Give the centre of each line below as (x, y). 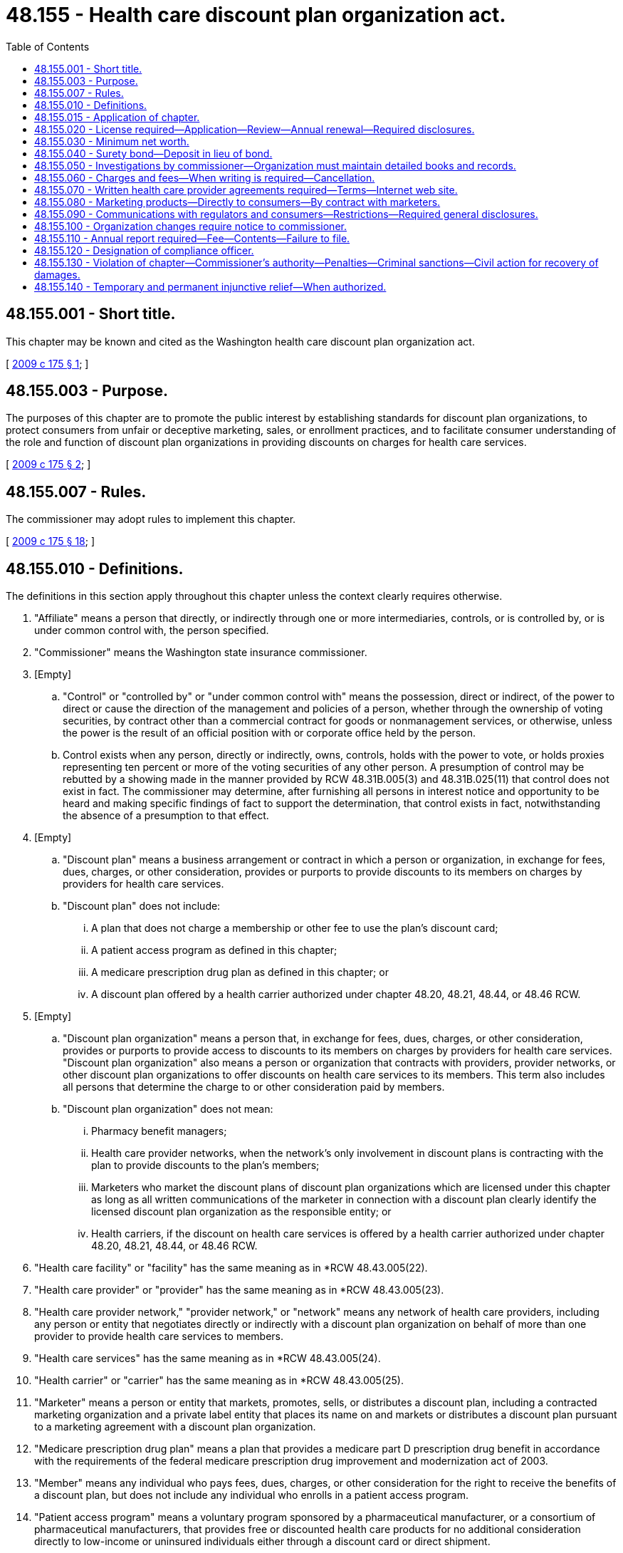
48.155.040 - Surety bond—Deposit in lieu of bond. (153, 153)
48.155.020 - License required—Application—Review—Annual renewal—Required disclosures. (255, 129)
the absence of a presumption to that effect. (166, 816)
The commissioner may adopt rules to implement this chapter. (151, 519)
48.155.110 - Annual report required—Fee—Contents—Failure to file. (192, 238)
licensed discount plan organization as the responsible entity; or (241, 1212)
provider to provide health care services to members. (159, 1336)
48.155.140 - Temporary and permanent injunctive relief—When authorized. (210, 286)
